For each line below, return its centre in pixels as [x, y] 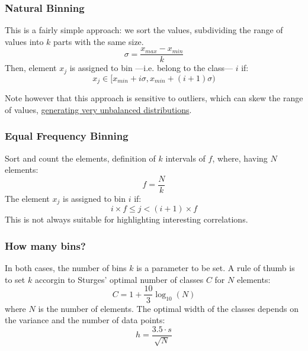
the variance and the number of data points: [85, 320]
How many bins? [45, 246]
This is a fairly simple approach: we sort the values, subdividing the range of [144, 30]
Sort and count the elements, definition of [80, 158]
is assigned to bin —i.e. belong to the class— [151, 68]
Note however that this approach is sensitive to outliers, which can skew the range [154, 98]
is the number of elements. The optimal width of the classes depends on [168, 308]
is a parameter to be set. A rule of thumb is [216, 268]
